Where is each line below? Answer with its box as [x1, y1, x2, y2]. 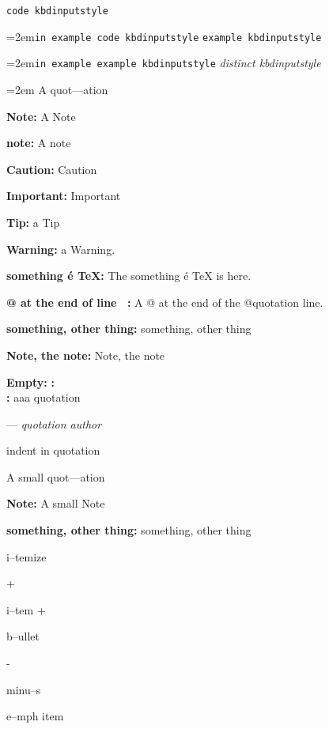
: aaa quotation [6, 389, 81, 406]
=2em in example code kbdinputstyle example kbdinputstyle [6, 28, 322, 44]
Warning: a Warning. [6, 240, 115, 257]
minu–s [6, 681, 41, 697]
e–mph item [6, 708, 64, 724]
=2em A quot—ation [6, 81, 108, 97]
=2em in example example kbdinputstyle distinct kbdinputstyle [6, 55, 321, 71]
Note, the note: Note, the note [6, 346, 165, 363]
